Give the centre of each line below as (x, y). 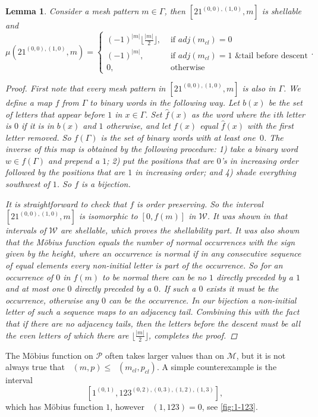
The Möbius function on (49, 355)
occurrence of (29, 277)
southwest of (28, 184)
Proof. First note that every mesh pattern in (86, 88)
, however (127, 406)
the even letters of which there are (67, 335)
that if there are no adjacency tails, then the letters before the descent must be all (153, 323)
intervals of (26, 230)
